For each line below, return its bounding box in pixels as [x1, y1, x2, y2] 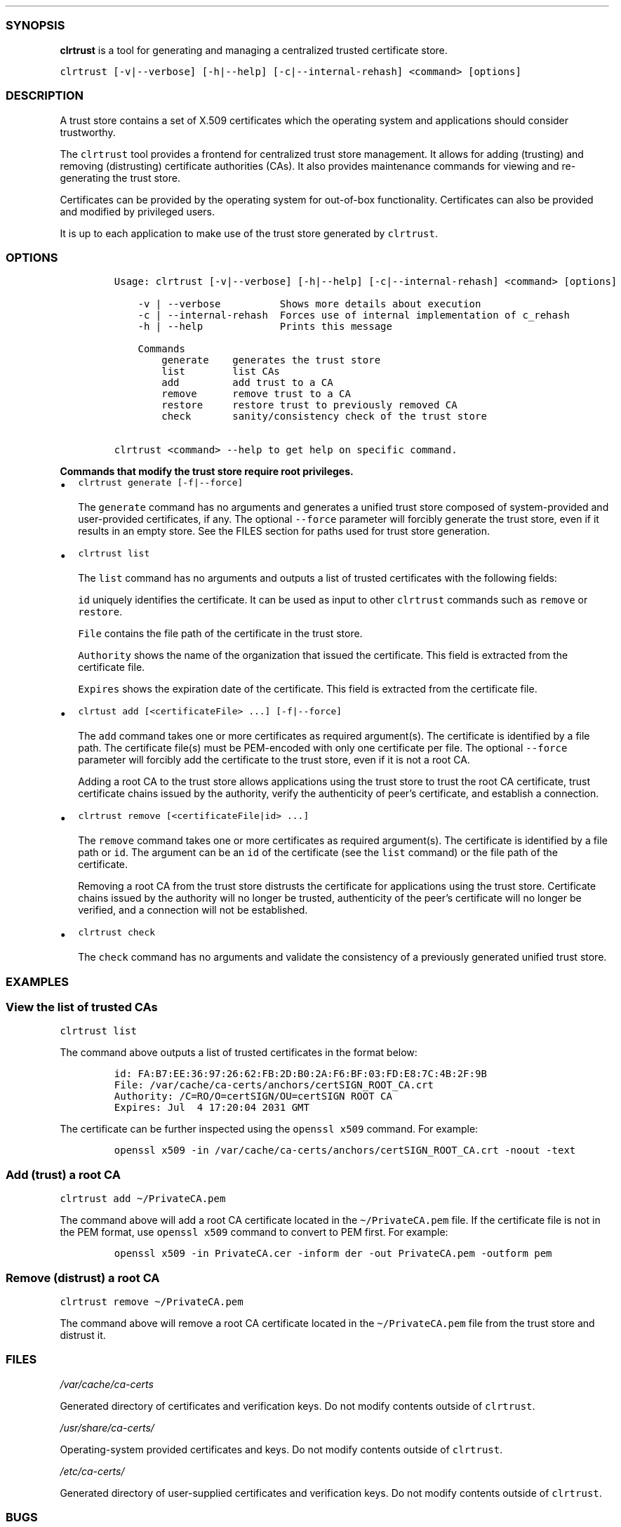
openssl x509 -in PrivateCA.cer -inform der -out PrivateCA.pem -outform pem [114, 1248, 552, 1260]
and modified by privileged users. [60, 205, 215, 218]
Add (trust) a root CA [6, 1167, 121, 1182]
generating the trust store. [60, 171, 180, 184]
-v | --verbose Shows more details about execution [138, 298, 481, 310]
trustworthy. [60, 126, 116, 138]
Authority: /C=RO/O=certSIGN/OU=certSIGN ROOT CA [114, 1091, 392, 1102]
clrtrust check [78, 927, 156, 938]
